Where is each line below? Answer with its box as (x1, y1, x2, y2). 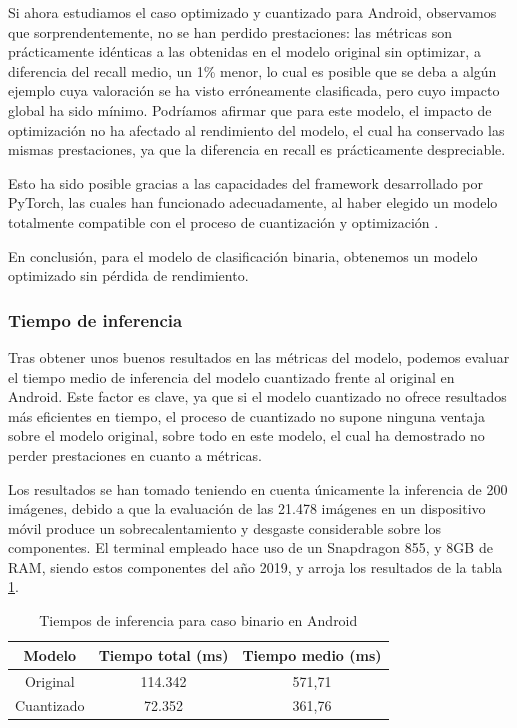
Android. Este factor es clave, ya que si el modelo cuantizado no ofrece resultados (8, 386, 507, 407)
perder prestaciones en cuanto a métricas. (8, 444, 262, 465)
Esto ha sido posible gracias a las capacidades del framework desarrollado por (8, 172, 484, 193)
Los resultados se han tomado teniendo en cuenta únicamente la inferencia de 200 (8, 478, 508, 499)
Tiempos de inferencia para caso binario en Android (39, 610, 358, 631)
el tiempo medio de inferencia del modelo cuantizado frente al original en (8, 366, 455, 387)
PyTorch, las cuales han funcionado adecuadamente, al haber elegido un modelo (8, 192, 498, 213)
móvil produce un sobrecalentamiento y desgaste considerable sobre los (8, 517, 442, 538)
